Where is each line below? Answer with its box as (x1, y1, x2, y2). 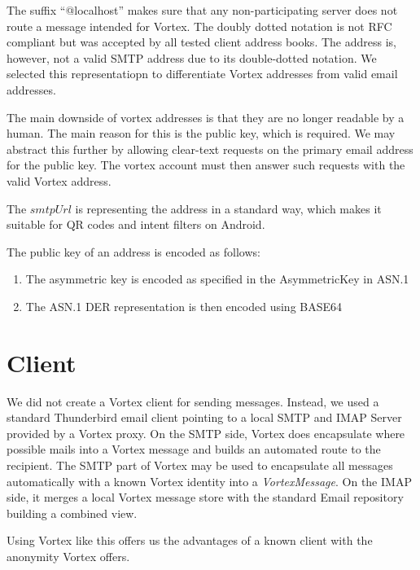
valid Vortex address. (7, 172, 112, 189)
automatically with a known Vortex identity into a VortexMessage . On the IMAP (7, 472, 412, 489)
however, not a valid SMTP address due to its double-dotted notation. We (7, 49, 377, 66)
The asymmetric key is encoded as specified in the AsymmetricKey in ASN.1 (25, 270, 409, 287)
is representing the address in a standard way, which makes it (75, 199, 382, 217)
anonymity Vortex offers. (7, 547, 130, 564)
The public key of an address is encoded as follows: (7, 243, 260, 260)
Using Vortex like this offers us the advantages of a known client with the (7, 532, 373, 549)
